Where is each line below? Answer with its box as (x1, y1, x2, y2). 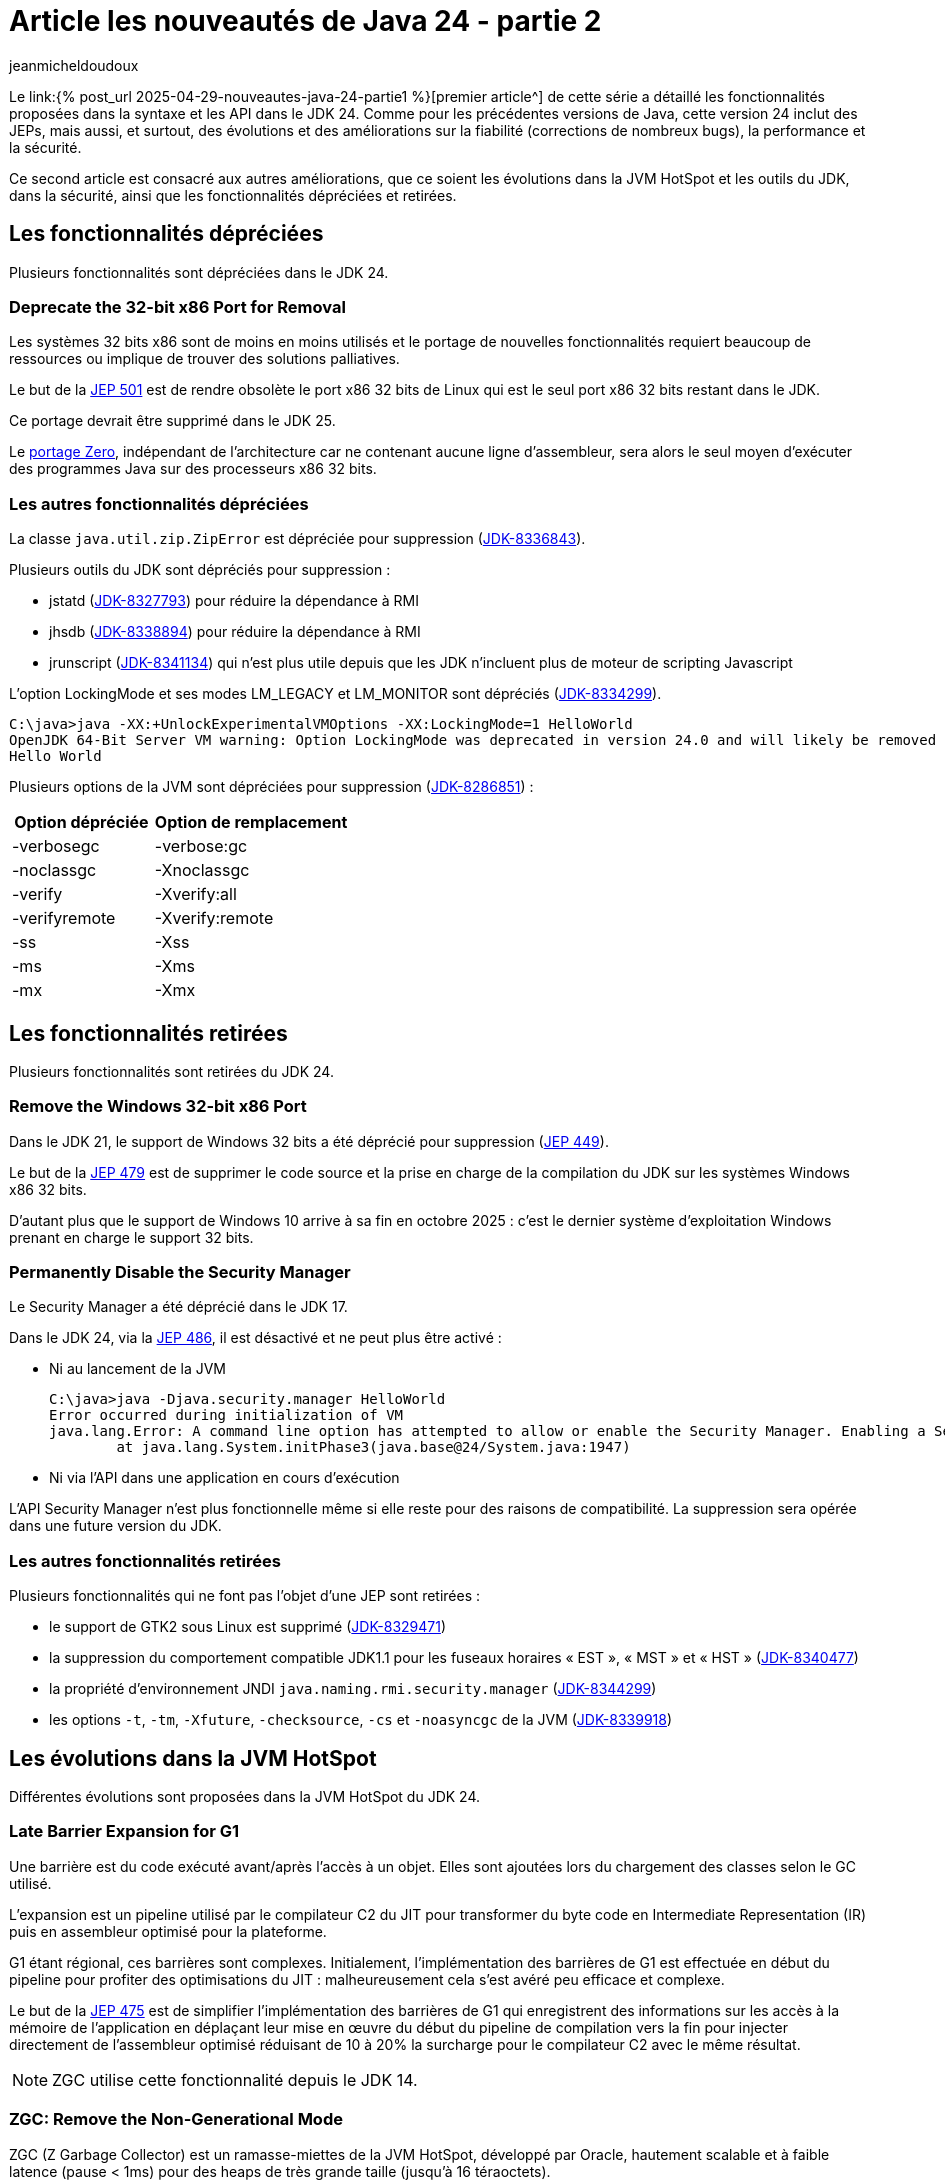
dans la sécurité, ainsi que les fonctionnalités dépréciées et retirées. (9, 186, 457, 204)
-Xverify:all (154, 884, 237, 905)
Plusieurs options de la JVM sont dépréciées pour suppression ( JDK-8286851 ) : (9, 778, 534, 796)
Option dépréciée (14, 812, 149, 833)
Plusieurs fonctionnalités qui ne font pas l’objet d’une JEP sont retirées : (9, 1587, 481, 1605)
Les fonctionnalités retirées (9, 1020, 288, 1046)
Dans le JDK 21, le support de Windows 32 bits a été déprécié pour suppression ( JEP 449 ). (9, 1132, 609, 1150)
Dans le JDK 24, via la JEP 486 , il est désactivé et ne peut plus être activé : (9, 1329, 502, 1347)
